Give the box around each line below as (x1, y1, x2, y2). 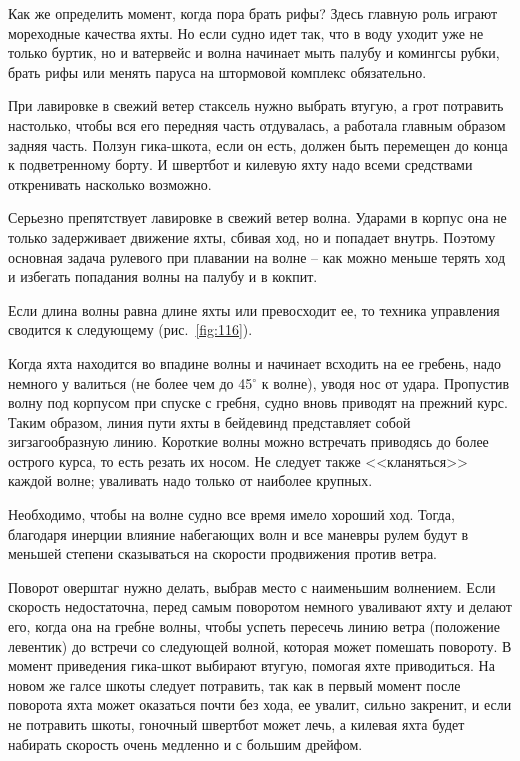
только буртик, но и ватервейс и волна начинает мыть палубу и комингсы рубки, (8, 42, 500, 63)
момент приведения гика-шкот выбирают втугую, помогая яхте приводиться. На (8, 655, 495, 676)
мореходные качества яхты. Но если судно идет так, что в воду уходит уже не (8, 22, 484, 43)
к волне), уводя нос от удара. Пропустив (261, 372, 510, 393)
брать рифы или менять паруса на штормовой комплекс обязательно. (8, 61, 427, 82)
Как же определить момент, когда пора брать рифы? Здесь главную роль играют (8, 3, 498, 23)
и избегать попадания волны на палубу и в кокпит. (8, 266, 318, 287)
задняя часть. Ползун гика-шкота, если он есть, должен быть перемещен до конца (8, 134, 508, 155)
